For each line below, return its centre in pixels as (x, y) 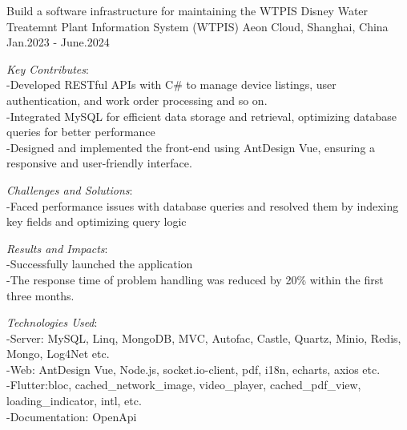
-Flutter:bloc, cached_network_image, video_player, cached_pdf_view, (184, 385)
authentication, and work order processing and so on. (137, 100)
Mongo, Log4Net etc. (58, 354)
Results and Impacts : (57, 248)
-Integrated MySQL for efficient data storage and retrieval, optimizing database (202, 116)
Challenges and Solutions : (70, 189)
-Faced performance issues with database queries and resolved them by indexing (203, 205)
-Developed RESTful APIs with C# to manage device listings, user (171, 84)
